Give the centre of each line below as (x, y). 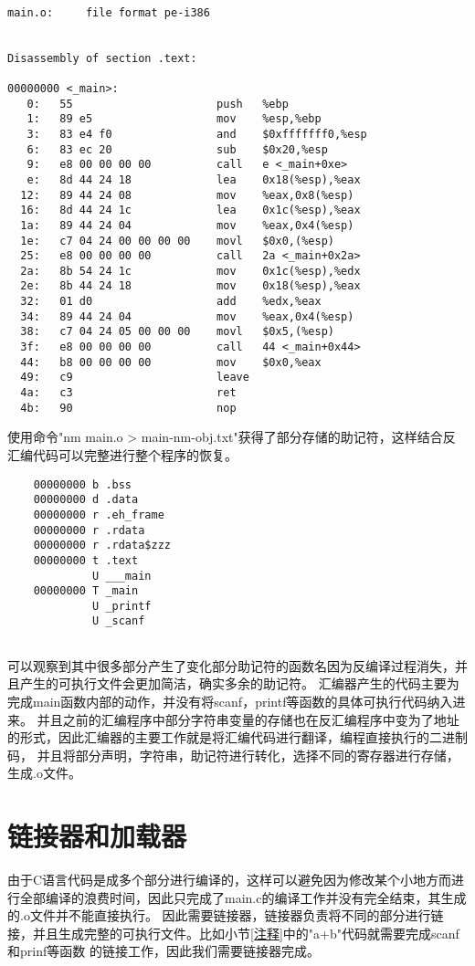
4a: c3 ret (128, 393)
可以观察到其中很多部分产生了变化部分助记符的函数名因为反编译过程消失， (231, 665)
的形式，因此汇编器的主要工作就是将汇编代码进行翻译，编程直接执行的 (218, 737)
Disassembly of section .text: (102, 58)
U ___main (122, 576)
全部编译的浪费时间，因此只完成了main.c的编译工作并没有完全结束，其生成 (243, 897)
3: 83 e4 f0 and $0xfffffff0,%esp (197, 134)
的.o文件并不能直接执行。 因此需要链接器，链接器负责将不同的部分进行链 (226, 915)
